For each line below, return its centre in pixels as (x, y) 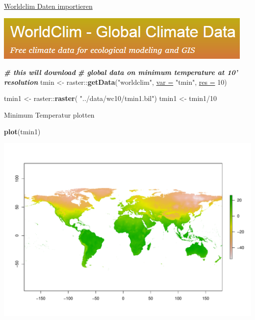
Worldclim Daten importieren (48, 6)
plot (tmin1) (22, 131)
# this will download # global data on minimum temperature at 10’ (121, 72)
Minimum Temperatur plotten (49, 114)
